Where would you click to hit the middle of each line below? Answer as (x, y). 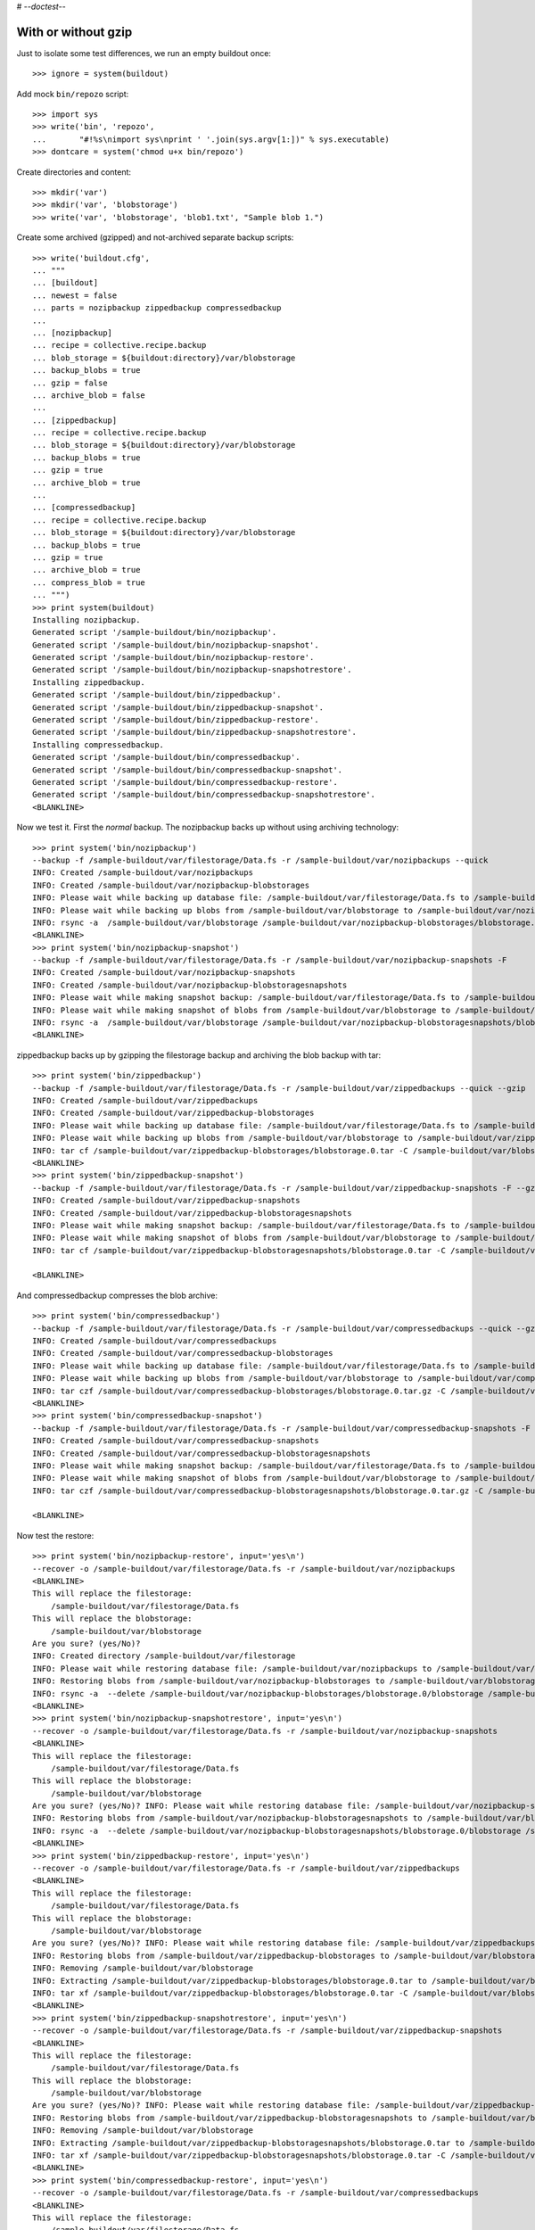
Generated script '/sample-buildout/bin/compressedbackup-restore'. (185, 782)
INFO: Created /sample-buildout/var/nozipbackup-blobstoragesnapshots (190, 985)
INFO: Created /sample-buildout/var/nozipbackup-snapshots (164, 973)
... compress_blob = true (89, 582)
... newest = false (75, 295)
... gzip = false (70, 383)
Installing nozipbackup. (86, 619)
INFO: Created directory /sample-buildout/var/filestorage (164, 1656)
